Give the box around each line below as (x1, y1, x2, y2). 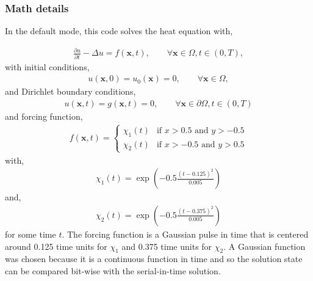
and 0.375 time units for (121, 239, 212, 252)
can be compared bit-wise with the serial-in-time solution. (5, 264, 221, 277)
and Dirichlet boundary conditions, (5, 85, 136, 98)
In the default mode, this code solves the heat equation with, (5, 24, 233, 37)
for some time (5, 227, 56, 240)
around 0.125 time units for (5, 239, 107, 252)
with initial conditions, (5, 60, 90, 73)
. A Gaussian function (223, 239, 306, 252)
